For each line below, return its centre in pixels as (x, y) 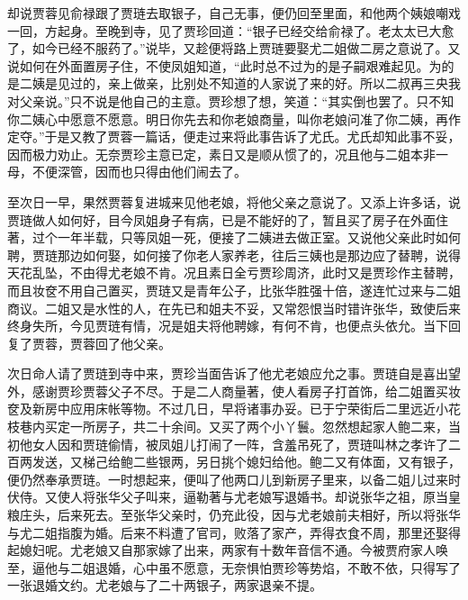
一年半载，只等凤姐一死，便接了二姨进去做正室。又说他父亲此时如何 (259, 237)
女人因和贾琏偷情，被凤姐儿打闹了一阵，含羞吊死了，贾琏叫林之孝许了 (240, 444)
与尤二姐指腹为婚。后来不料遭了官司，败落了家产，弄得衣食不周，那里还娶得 (234, 532)
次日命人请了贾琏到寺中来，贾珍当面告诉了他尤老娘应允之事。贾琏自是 (215, 373)
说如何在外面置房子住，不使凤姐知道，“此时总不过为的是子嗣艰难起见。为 (225, 65)
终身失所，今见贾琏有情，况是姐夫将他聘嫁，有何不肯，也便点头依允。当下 (228, 326)
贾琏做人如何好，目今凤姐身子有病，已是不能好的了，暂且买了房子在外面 (221, 219)
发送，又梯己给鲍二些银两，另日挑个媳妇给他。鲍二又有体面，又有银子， (246, 462)
